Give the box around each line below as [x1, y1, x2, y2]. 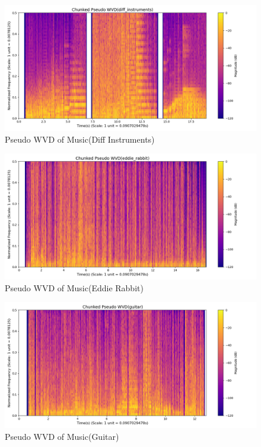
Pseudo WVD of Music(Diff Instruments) [5, 133, 155, 145]
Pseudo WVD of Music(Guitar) [5, 430, 119, 442]
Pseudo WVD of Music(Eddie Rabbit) [5, 281, 144, 294]
